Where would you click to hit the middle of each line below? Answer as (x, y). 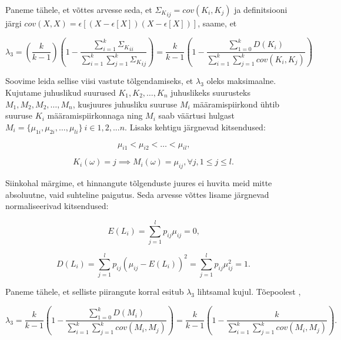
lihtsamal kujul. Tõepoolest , (249, 292)
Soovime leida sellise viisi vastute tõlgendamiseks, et (99, 81)
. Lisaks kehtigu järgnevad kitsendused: (195, 127)
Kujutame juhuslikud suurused (61, 92)
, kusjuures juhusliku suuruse (125, 104)
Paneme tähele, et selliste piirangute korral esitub (95, 292)
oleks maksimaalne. (241, 81)
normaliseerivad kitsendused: (57, 206)
